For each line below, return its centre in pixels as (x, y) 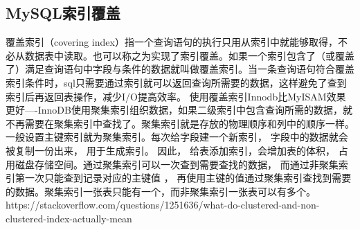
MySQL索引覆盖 (63, 13)
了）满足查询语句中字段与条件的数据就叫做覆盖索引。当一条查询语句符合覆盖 (180, 69)
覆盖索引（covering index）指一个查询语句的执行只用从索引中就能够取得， (172, 42)
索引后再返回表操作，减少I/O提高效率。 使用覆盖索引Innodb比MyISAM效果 (176, 96)
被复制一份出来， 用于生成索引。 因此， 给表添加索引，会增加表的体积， (170, 150)
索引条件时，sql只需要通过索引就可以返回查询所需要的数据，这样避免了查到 (176, 82)
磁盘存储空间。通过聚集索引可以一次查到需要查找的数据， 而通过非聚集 (177, 164)
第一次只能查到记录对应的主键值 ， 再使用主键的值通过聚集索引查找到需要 (183, 178)
